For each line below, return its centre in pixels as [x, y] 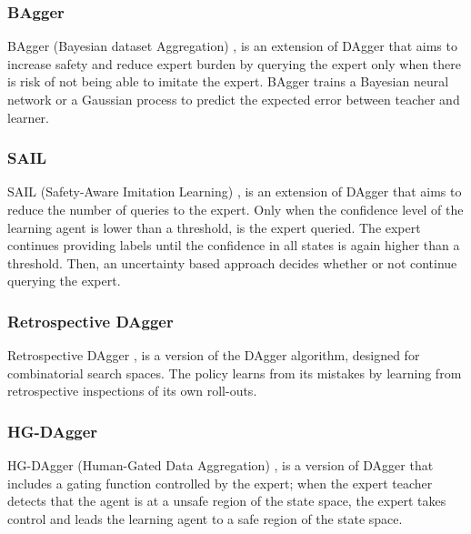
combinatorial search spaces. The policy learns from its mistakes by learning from [235, 373]
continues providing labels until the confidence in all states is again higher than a [234, 245]
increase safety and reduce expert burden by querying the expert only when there [234, 63]
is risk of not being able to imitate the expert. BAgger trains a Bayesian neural [228, 81]
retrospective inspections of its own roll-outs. [132, 391]
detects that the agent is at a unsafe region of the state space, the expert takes [227, 501]
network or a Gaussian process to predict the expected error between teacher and [234, 99]
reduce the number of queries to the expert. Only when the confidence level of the [235, 209]
